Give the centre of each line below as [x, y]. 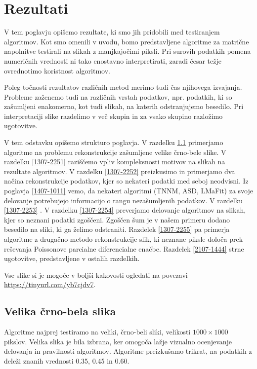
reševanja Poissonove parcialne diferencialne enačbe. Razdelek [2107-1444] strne [124, 248]
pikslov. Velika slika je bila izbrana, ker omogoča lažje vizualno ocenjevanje [118, 341]
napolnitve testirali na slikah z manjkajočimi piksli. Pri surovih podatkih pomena [128, 51]
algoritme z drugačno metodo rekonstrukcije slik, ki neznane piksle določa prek [124, 239]
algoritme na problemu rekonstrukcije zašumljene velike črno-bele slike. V [115, 152]
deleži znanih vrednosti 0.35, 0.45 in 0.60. [67, 360]
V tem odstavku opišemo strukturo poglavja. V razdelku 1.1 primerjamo [114, 142]
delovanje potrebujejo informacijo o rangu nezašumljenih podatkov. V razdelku [123, 200]
